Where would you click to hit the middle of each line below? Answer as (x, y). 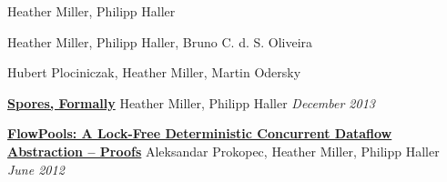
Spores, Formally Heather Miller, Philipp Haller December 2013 (191, 102)
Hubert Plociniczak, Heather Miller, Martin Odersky (154, 72)
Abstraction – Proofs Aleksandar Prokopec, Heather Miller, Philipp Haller (223, 151)
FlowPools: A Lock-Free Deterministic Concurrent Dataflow (200, 133)
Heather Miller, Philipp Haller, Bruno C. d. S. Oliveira (160, 41)
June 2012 (36, 169)
